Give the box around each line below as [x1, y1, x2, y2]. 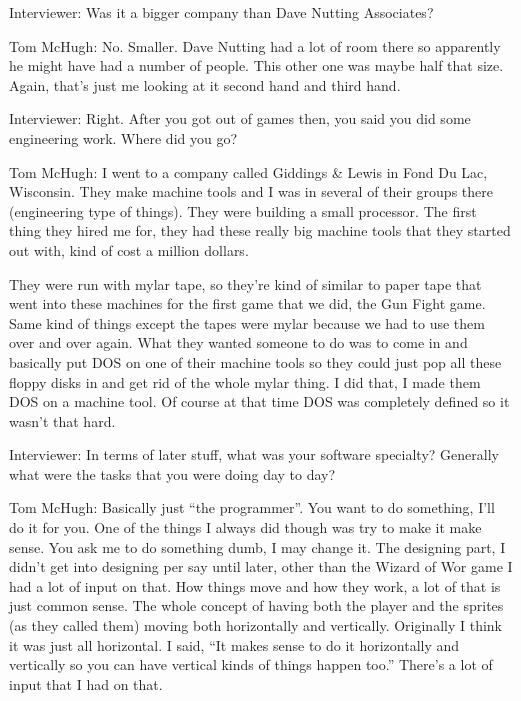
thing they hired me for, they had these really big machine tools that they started [9, 220, 511, 241]
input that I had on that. [9, 673, 163, 694]
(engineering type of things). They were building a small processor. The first [9, 200, 477, 221]
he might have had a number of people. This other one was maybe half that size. [9, 55, 504, 76]
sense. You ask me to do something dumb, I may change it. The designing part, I [9, 536, 506, 557]
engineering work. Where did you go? [9, 127, 238, 148]
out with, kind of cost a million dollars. [9, 239, 249, 260]
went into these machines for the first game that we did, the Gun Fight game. [9, 293, 486, 314]
